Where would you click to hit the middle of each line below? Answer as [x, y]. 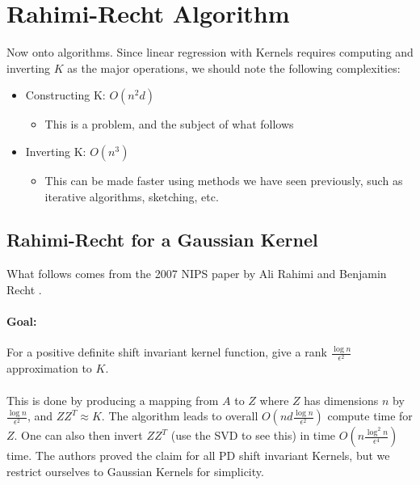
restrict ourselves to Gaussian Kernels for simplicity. [135, 471]
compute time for [370, 416]
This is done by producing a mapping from [113, 400]
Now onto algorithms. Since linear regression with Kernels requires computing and [210, 52]
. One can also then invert [78, 435]
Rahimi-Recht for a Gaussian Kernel [162, 240]
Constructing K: [65, 95]
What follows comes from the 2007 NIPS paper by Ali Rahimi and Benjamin [197, 274]
